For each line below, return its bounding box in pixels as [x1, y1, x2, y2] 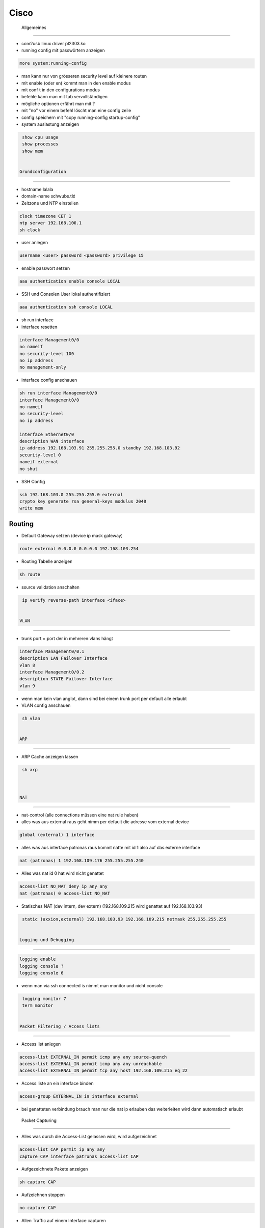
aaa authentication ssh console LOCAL [19, 305, 113, 310]
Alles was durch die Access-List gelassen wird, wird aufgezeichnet [21, 1134, 157, 1140]
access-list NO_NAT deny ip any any [19, 884, 108, 889]
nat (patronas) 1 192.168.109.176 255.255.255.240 [19, 858, 144, 864]
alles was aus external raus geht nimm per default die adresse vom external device [21, 819, 189, 825]
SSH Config [21, 478, 45, 484]
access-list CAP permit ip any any [19, 1147, 105, 1152]
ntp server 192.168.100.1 [19, 220, 82, 226]
